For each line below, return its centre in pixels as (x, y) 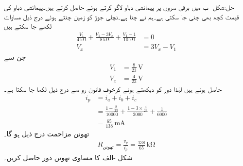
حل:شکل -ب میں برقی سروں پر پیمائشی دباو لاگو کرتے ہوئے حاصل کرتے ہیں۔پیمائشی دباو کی (119, 7)
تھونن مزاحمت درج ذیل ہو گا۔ (47, 134)
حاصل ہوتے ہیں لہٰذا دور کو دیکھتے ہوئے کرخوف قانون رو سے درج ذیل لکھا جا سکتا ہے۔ (113, 89)
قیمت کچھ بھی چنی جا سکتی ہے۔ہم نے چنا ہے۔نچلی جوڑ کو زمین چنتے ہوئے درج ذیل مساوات (121, 16)
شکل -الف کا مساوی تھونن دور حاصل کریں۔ (68, 158)
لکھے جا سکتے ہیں (28, 26)
